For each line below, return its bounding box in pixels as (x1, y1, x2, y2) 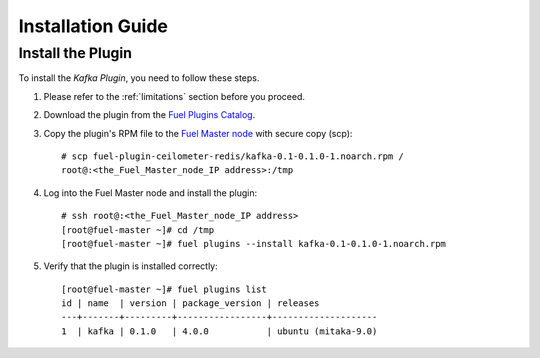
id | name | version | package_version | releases (61, 298, 320, 309)
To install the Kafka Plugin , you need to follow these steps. (18, 72, 260, 84)
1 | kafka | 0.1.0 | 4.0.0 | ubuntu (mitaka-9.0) (61, 325, 378, 337)
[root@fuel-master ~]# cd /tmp (61, 224, 215, 235)
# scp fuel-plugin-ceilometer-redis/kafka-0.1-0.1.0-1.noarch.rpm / (61, 150, 404, 162)
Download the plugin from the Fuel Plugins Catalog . (43, 109, 256, 121)
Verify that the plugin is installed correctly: (43, 260, 219, 272)
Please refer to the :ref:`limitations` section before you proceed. (43, 90, 305, 102)
